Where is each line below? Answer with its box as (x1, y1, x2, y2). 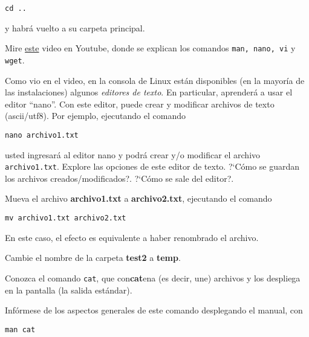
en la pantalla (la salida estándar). (5, 283, 132, 296)
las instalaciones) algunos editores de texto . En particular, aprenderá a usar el (5, 86, 293, 98)
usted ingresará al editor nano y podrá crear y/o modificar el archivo (5, 148, 261, 161)
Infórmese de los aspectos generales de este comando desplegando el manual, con (5, 304, 303, 316)
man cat (5, 325, 36, 334)
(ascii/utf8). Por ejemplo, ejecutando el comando (5, 109, 186, 122)
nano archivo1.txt (5, 130, 79, 140)
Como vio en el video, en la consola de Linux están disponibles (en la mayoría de (5, 74, 305, 86)
